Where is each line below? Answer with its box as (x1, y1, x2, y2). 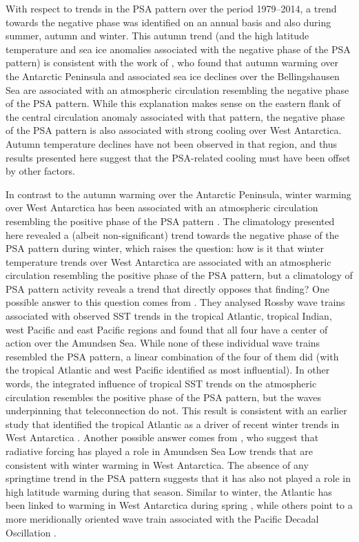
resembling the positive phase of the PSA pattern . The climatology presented (6, 213, 335, 228)
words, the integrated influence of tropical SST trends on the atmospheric (6, 376, 317, 391)
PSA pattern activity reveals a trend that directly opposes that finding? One (6, 281, 330, 296)
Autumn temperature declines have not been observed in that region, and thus (6, 136, 338, 151)
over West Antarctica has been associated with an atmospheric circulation (6, 200, 318, 215)
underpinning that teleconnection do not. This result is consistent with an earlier (6, 403, 347, 418)
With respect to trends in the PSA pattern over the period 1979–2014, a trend (6, 1, 337, 15)
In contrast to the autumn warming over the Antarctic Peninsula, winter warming (6, 186, 351, 201)
